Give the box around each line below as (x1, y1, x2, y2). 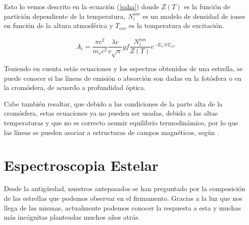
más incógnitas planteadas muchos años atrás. (4, 212, 140, 222)
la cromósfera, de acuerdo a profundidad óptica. (4, 82, 146, 92)
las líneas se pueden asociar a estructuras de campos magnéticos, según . (4, 127, 219, 137)
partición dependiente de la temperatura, (4, 11, 125, 21)
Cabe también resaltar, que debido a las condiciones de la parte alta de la (4, 98, 223, 108)
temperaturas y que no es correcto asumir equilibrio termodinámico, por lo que (4, 118, 238, 128)
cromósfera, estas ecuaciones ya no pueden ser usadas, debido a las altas (4, 108, 218, 118)
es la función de (184, 1, 231, 11)
